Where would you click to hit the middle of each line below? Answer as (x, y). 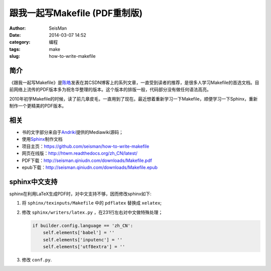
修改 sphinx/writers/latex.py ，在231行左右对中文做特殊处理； (92, 212)
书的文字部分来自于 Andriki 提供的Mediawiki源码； (73, 132)
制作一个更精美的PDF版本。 (38, 106)
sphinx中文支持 (33, 182)
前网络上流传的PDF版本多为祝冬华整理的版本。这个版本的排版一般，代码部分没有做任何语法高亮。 (110, 89)
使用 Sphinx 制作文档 (42, 139)
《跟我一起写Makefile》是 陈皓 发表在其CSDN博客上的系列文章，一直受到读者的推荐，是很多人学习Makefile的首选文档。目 (134, 82)
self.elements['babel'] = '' (79, 233)
